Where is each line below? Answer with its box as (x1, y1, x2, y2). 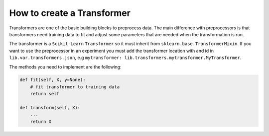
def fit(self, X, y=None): (19, 77, 86, 83)
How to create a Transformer (9, 7, 131, 18)
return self (30, 91, 60, 97)
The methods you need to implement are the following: (9, 64, 122, 69)
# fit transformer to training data (30, 84, 120, 89)
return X (30, 119, 52, 124)
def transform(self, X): (19, 105, 81, 111)
